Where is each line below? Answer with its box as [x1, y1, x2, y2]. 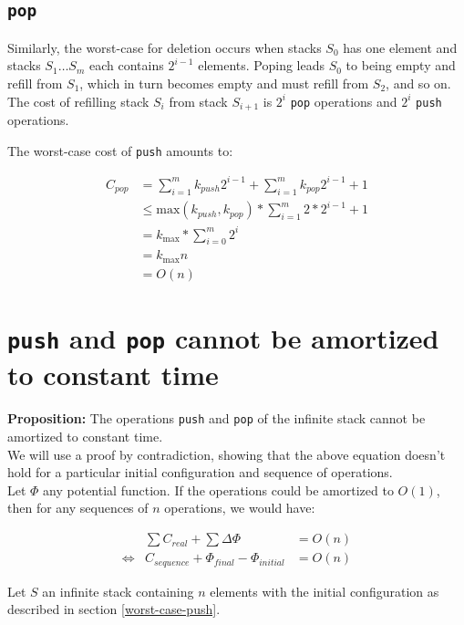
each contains [89, 56, 164, 75]
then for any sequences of [7, 498, 149, 517]
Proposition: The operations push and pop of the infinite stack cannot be [7, 409, 426, 428]
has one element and [343, 37, 458, 57]
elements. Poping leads [198, 56, 325, 75]
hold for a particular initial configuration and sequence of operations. [7, 463, 393, 482]
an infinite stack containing [42, 581, 194, 600]
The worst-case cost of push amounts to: [7, 141, 233, 160]
